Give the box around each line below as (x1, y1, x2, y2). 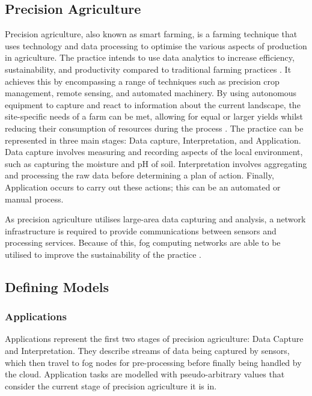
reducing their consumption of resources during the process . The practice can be (5, 121, 304, 134)
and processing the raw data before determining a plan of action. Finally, (5, 169, 274, 181)
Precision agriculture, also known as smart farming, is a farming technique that (5, 28, 298, 40)
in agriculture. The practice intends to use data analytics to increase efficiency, (5, 51, 295, 64)
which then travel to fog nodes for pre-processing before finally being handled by (5, 356, 302, 368)
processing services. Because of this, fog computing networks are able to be (5, 236, 281, 249)
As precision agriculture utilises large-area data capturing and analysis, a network (5, 213, 306, 225)
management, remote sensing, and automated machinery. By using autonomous (5, 87, 297, 99)
